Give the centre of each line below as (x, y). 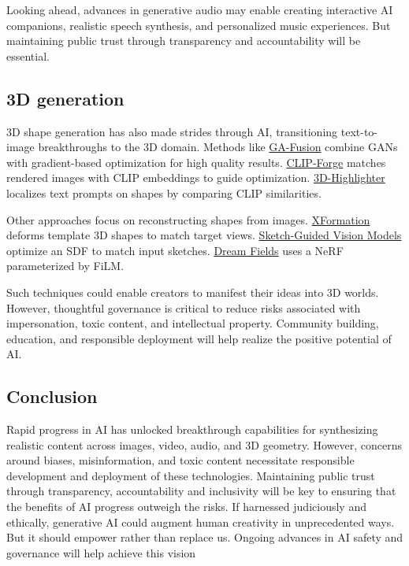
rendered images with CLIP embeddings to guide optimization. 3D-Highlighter (196, 178)
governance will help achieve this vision (101, 552)
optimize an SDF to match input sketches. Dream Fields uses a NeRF (175, 250)
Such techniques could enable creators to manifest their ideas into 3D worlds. (193, 292)
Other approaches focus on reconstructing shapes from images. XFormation (188, 219)
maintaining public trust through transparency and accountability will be (184, 41)
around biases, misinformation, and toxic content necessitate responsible (180, 460)
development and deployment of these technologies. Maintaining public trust (191, 475)
